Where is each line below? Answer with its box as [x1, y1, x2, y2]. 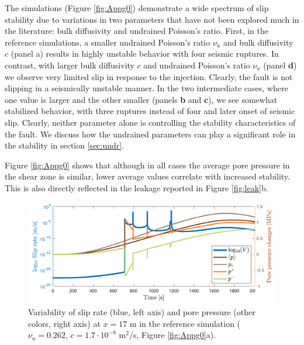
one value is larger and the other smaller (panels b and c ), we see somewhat [5, 93, 278, 105]
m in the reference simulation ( [129, 317, 241, 329]
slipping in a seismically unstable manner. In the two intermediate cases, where [5, 82, 288, 94]
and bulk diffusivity [223, 36, 293, 48]
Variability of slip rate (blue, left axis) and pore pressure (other [28, 306, 255, 318]
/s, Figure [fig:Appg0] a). [129, 329, 216, 341]
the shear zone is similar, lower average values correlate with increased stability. [5, 170, 290, 182]
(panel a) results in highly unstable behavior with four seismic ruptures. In [11, 47, 279, 60]
